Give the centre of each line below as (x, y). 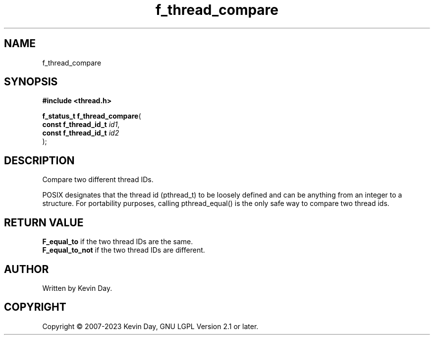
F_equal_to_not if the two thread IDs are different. (124, 250)
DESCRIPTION (39, 160)
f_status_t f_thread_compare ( (92, 116)
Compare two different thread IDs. (98, 180)
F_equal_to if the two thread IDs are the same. (118, 242)
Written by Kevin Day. (77, 288)
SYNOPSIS (31, 82)
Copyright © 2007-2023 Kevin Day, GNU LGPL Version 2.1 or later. (150, 326)
